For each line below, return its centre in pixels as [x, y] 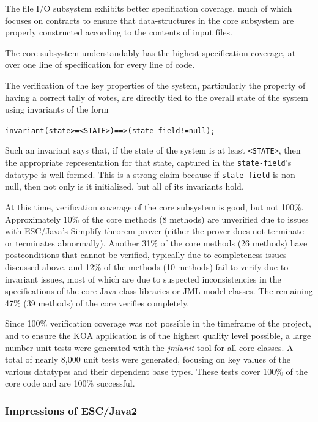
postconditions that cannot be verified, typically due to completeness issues [146, 255]
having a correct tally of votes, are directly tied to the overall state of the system [157, 97]
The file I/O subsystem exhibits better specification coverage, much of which [149, 8]
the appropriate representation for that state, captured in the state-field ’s [148, 162]
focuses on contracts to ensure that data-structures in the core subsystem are [150, 20]
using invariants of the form [57, 109]
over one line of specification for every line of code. [100, 65]
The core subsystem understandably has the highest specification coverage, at [150, 52]
